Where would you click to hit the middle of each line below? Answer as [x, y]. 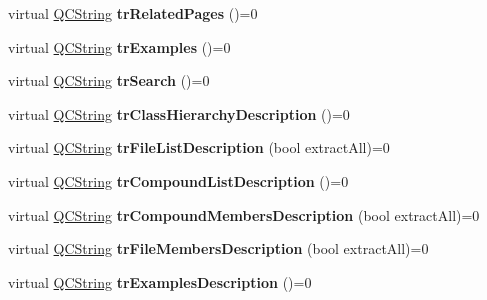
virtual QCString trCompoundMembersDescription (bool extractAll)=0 [244, 214]
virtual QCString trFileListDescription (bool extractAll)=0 [199, 147]
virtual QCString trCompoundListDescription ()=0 [178, 180]
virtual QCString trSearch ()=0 [109, 80]
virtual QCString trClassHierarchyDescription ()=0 [179, 113]
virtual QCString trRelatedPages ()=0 [133, 13]
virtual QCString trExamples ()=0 [119, 46]
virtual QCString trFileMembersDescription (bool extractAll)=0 [218, 248]
